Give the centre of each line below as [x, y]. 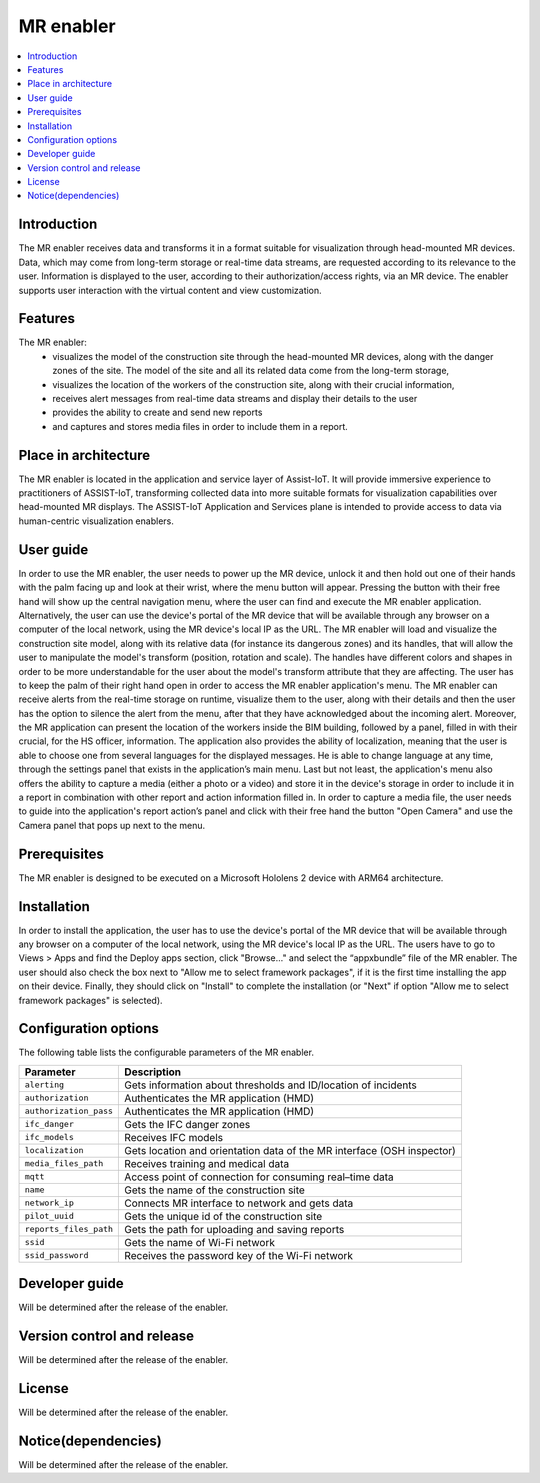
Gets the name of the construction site [214, 1190]
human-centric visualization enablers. [96, 521]
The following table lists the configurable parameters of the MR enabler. [166, 1052]
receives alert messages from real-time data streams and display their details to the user [235, 398]
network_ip [49, 1203]
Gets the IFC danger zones [187, 1124]
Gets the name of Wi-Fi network [199, 1242]
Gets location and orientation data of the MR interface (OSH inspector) [290, 1150]
